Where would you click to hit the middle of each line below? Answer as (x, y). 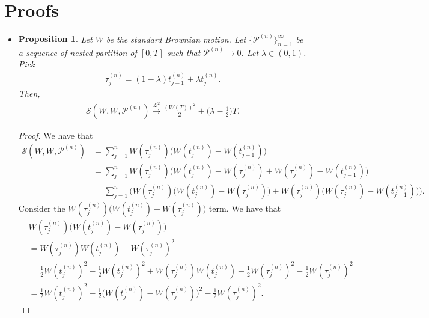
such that (184, 52)
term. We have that (245, 208)
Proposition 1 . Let (55, 39)
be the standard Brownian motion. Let (176, 39)
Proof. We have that (56, 136)
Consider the (42, 208)
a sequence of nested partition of (78, 52)
